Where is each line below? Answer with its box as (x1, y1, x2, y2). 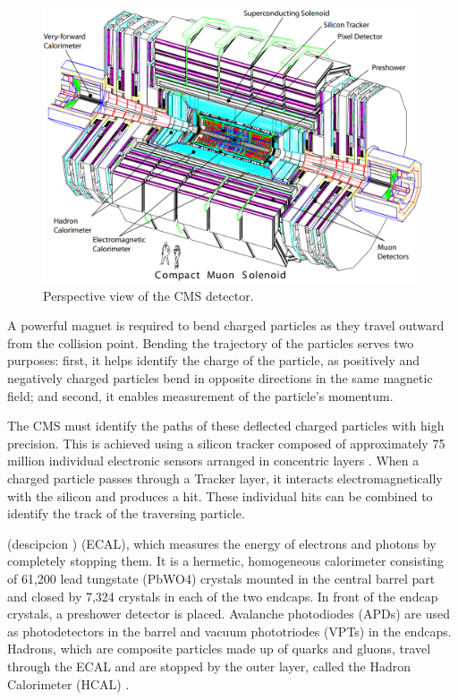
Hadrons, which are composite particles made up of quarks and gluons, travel (7, 639, 431, 658)
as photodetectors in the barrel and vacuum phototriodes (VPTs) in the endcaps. (7, 621, 452, 640)
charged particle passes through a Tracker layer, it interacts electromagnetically (7, 469, 443, 487)
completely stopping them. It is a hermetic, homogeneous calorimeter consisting (7, 551, 445, 570)
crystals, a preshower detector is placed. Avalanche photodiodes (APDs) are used (7, 604, 450, 623)
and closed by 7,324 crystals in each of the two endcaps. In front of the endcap (7, 586, 438, 605)
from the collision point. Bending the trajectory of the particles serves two (7, 333, 414, 352)
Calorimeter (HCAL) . (7, 674, 130, 693)
